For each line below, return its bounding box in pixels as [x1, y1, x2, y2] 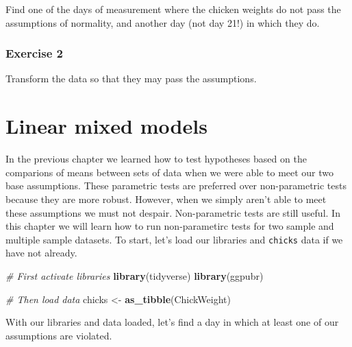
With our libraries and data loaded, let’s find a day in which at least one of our [5, 315, 339, 329]
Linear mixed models [5, 112, 208, 140]
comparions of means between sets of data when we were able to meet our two [5, 165, 334, 179]
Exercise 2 [5, 45, 63, 62]
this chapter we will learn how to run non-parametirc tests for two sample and [5, 219, 334, 233]
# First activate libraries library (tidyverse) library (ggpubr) [5, 268, 264, 283]
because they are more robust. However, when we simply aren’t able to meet [5, 191, 327, 206]
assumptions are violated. [5, 328, 112, 342]
